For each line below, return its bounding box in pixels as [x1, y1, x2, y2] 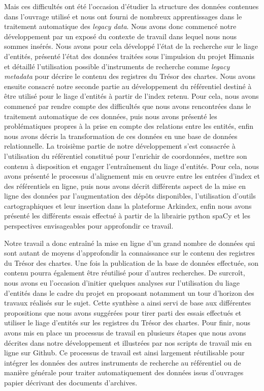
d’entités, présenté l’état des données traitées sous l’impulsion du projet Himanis [4, 50, 254, 61]
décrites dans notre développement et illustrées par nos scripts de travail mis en [4, 337, 252, 348]
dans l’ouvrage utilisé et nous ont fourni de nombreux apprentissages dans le [4, 11, 242, 21]
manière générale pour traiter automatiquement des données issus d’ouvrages [4, 367, 244, 378]
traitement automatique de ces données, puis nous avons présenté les [4, 110, 217, 121]
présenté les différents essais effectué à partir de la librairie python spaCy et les [4, 210, 250, 221]
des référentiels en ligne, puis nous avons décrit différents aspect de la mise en [4, 180, 246, 191]
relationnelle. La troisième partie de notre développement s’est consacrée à [4, 141, 236, 151]
